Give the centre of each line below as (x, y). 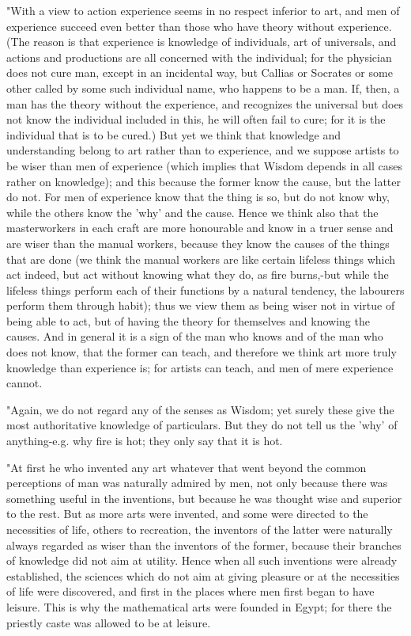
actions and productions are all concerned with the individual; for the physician (199, 57)
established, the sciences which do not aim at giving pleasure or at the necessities (203, 575)
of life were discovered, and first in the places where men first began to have (190, 591)
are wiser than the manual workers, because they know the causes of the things (198, 243)
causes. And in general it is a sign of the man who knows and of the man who (195, 336)
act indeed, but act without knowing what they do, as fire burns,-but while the (198, 274)
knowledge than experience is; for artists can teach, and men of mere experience (200, 367)
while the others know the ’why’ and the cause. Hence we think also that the (192, 212)
